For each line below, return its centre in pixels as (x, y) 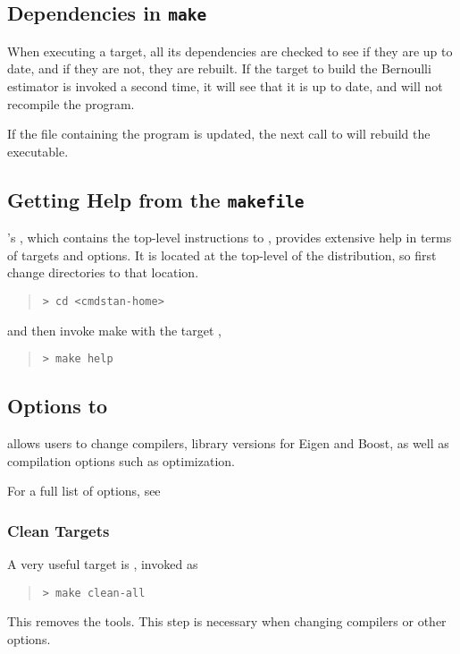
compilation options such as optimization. (121, 460)
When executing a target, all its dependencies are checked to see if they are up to (230, 51)
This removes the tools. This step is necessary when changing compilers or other (227, 621)
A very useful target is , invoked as (103, 564)
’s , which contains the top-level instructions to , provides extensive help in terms (230, 238)
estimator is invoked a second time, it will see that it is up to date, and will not (225, 85)
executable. (38, 151)
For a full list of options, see (84, 491)
